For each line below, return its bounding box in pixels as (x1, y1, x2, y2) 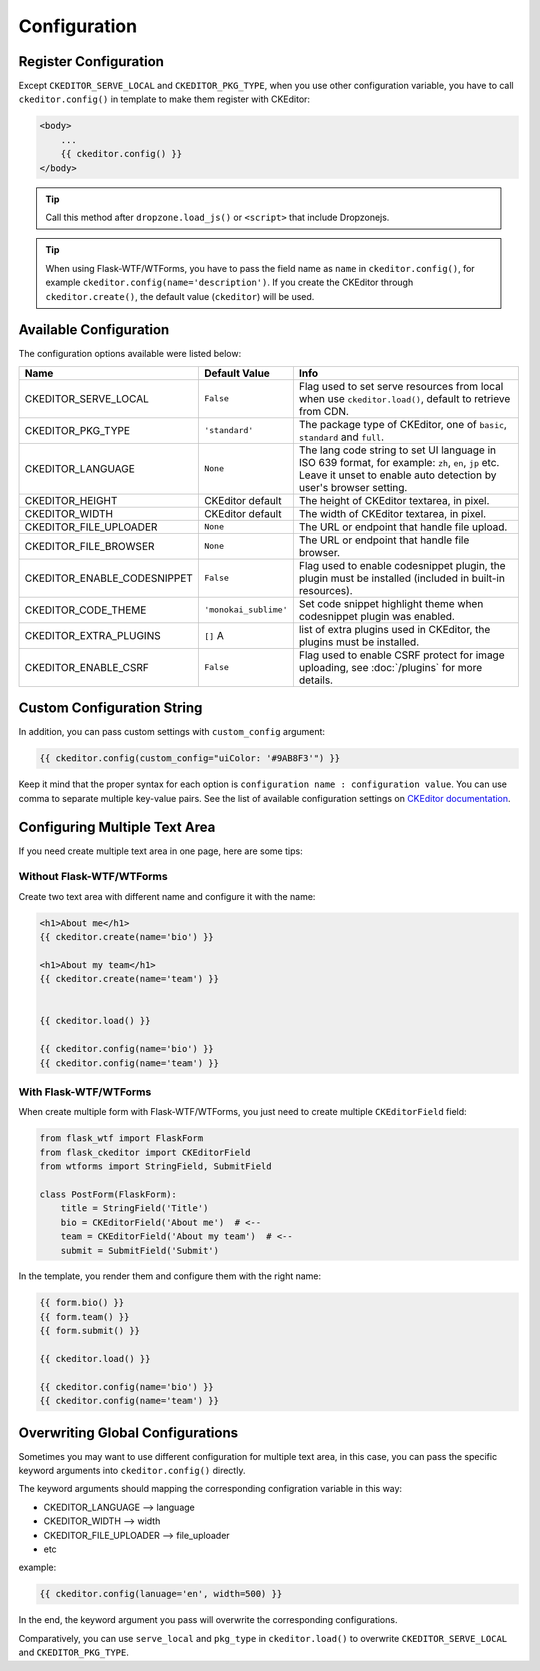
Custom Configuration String (18, 700, 203, 717)
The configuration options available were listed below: (18, 348, 242, 360)
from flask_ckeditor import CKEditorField (39, 1146, 251, 1158)
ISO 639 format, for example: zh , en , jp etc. (298, 455, 500, 469)
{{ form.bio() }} (39, 1297, 125, 1309)
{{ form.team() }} (39, 1311, 130, 1322)
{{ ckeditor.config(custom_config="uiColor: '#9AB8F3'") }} (39, 753, 341, 764)
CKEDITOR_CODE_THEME (24, 603, 147, 617)
